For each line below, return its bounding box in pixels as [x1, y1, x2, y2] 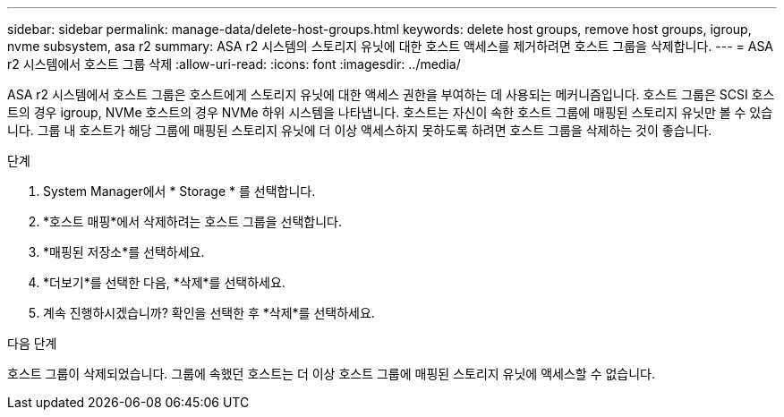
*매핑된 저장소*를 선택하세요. [43, 244, 205, 260]
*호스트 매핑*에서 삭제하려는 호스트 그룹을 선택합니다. [43, 214, 342, 229]
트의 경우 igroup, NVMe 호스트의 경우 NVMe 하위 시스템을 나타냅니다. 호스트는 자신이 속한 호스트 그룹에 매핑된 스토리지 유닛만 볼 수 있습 [7, 105, 773, 120]
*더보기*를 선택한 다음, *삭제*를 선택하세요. [43, 275, 285, 290]
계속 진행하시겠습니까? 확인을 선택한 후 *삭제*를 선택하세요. [43, 305, 375, 320]
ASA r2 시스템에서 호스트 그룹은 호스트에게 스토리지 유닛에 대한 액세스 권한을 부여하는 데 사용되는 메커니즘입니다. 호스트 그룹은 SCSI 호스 [7, 87, 775, 102]
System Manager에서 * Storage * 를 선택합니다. [43, 183, 316, 199]
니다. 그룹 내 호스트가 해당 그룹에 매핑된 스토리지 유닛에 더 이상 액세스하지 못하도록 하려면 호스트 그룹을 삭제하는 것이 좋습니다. [7, 123, 712, 138]
